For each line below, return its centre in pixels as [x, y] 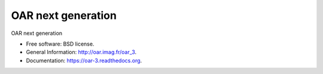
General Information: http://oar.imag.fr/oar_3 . [81, 52]
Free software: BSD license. [60, 44]
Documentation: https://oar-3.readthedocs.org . [84, 60]
